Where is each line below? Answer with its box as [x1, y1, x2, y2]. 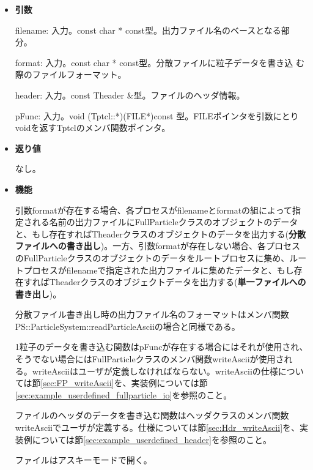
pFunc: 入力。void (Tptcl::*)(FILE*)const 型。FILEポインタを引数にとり [15, 109, 299, 122]
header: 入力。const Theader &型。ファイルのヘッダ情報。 [15, 88, 245, 101]
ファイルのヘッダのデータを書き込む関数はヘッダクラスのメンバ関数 [15, 409, 289, 422]
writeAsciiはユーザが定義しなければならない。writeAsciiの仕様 [32, 364, 278, 377]
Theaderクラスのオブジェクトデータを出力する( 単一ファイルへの [49, 275, 306, 288]
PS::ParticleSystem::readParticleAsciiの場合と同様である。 [15, 319, 240, 332]
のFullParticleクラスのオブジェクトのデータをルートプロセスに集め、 [15, 251, 290, 264]
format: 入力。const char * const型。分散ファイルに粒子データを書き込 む [15, 56, 304, 69]
